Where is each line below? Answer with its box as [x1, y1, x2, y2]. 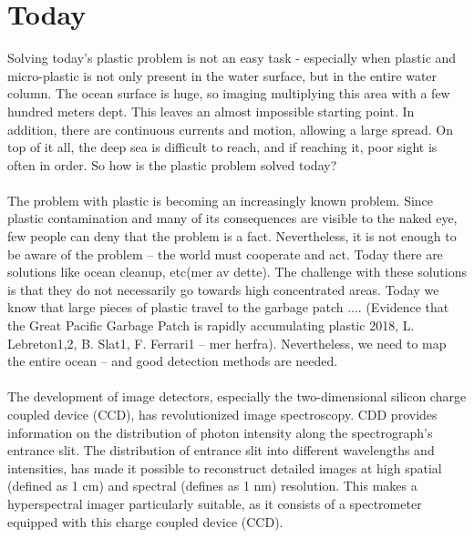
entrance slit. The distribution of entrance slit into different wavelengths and [7, 441, 435, 460]
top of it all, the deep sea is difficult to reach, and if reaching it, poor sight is [7, 137, 438, 157]
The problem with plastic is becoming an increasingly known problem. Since [7, 190, 434, 209]
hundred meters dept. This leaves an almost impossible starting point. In [7, 101, 415, 120]
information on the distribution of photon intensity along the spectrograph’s [7, 422, 433, 442]
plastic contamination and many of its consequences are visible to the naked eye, [7, 208, 458, 228]
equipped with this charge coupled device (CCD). [7, 512, 283, 531]
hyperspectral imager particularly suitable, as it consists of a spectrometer [7, 493, 422, 513]
